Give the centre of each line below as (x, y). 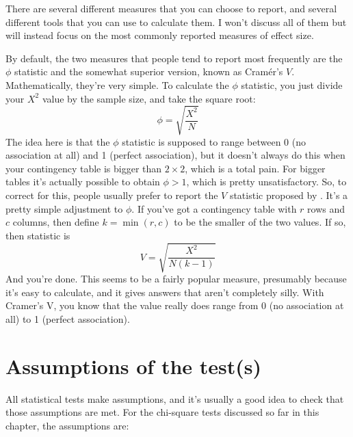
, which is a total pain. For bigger (255, 168)
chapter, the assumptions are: (67, 425)
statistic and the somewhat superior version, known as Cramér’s (149, 71)
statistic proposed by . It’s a (289, 195)
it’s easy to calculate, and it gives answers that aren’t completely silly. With (165, 292)
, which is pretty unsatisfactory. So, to (266, 182)
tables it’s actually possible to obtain (83, 182)
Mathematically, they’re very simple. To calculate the (117, 84)
